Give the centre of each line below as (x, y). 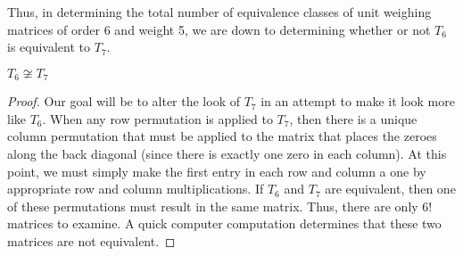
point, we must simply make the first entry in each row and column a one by (217, 171)
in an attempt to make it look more (358, 101)
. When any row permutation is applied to (157, 118)
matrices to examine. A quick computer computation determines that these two (224, 223)
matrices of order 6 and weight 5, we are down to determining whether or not (219, 29)
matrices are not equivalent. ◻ (91, 240)
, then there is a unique (353, 118)
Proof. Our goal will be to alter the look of (124, 101)
